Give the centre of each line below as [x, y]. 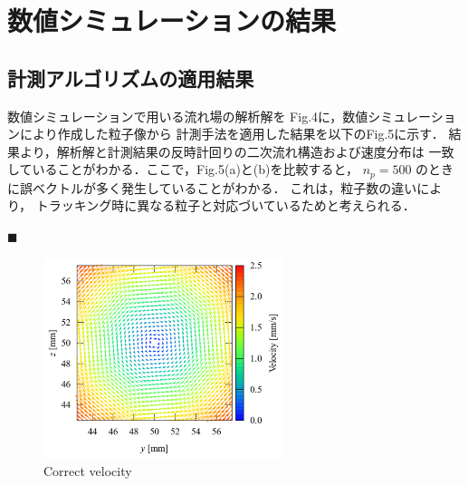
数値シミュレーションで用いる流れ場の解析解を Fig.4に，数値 [188, 116]
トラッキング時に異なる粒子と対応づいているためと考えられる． [225, 205]
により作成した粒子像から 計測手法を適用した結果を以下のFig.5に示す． [232, 134]
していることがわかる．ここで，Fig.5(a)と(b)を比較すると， [183, 169]
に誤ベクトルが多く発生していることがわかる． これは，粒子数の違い [212, 187]
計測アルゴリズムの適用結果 [131, 78]
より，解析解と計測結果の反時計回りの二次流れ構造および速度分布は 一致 [237, 151]
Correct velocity [88, 471]
